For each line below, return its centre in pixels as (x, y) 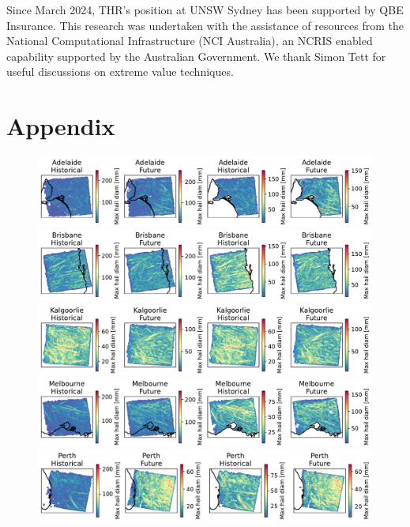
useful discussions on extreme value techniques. (120, 72)
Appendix (61, 126)
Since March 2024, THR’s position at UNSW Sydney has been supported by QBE (205, 9)
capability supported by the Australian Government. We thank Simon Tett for (196, 56)
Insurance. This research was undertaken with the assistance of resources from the (205, 25)
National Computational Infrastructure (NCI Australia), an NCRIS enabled (190, 41)
